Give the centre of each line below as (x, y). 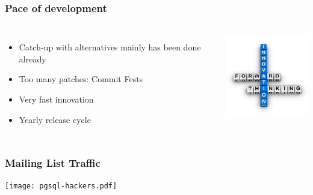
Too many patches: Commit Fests (81, 79)
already (33, 58)
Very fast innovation (56, 99)
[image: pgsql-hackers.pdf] (61, 186)
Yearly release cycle (55, 119)
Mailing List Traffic (53, 163)
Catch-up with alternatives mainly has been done (110, 47)
